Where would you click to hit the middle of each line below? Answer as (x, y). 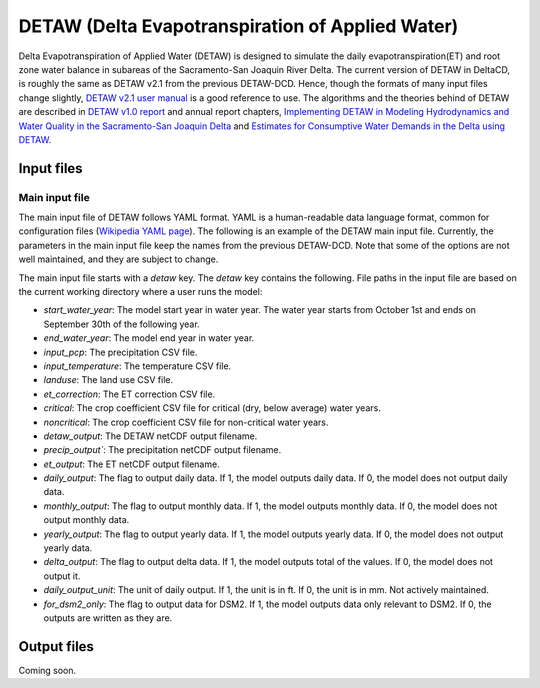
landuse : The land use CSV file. (108, 380)
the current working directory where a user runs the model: (140, 291)
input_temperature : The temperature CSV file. (137, 366)
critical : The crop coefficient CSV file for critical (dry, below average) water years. (212, 408)
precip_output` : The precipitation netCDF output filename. (162, 450)
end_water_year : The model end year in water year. (149, 338)
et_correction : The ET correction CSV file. (129, 394)
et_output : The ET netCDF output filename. (131, 464)
